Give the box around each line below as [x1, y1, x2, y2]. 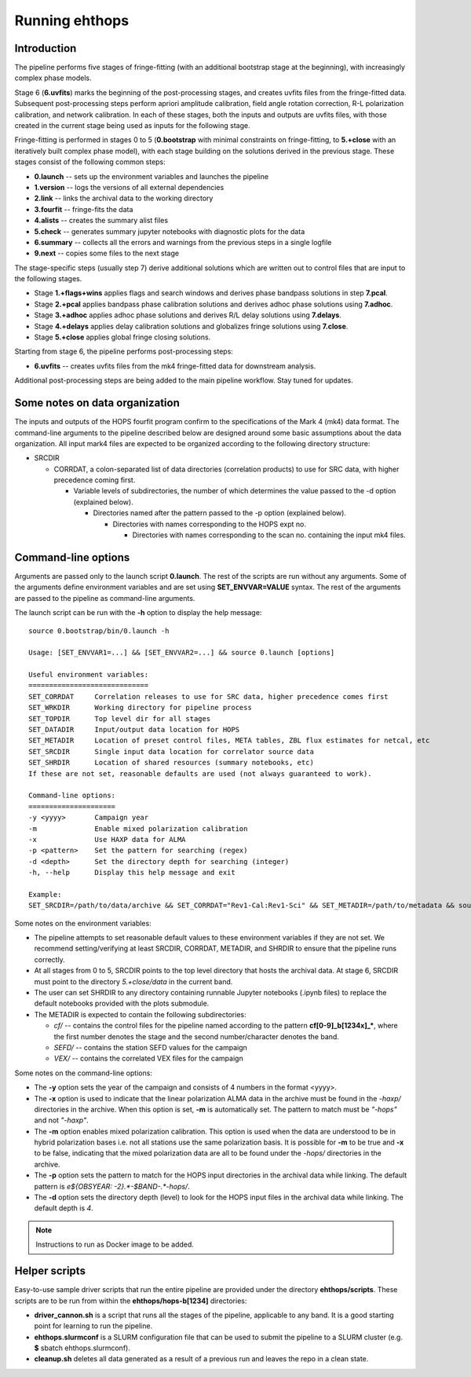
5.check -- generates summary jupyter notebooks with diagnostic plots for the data [34, 226, 305, 236]
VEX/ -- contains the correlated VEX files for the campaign [53, 1053, 243, 1064]
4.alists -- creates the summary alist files [34, 216, 169, 225]
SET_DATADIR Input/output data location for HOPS [28, 725, 239, 734]
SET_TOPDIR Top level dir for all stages [28, 714, 211, 723]
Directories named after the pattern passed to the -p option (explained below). [93, 508, 347, 518]
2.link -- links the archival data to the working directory [34, 193, 214, 203]
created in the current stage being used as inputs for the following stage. [14, 121, 250, 130]
